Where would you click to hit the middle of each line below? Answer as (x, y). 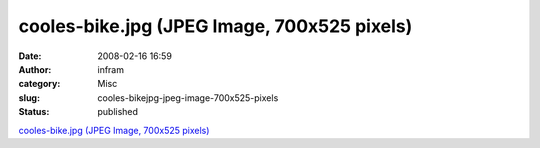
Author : (35, 69)
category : (39, 84)
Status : (34, 112)
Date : (30, 56)
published (118, 112)
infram (111, 69)
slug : (29, 97)
